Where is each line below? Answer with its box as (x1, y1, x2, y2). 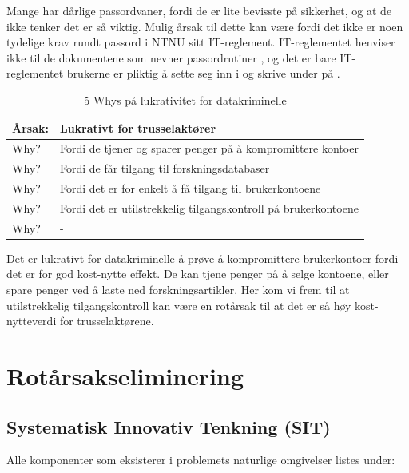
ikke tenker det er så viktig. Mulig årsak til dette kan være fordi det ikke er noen (6, 18, 403, 34)
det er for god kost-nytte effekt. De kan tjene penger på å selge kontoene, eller (6, 265, 389, 282)
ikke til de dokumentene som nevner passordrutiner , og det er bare (6, 49, 336, 66)
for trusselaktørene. (59, 312, 154, 329)
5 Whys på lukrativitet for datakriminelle (84, 91, 287, 108)
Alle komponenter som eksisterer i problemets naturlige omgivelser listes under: (6, 451, 395, 468)
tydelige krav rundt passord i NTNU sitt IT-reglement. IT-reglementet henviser (6, 34, 395, 50)
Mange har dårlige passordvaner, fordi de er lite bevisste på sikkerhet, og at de (6, 2, 392, 18)
